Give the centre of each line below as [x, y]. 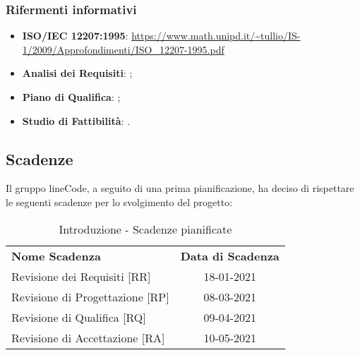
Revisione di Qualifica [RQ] [79, 317]
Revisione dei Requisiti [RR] [81, 276]
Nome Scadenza [56, 255]
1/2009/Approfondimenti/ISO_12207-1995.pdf [123, 49]
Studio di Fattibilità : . [76, 120]
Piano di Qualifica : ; [71, 97]
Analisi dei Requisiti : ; [77, 73]
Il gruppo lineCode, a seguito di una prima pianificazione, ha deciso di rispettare [180, 188]
